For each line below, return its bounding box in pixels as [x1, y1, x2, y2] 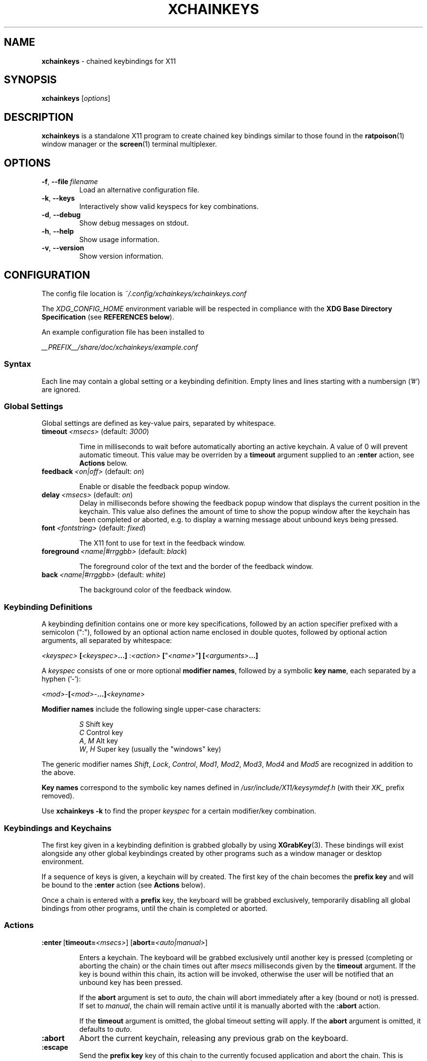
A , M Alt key [79, 737, 118, 745]
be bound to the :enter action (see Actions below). [41, 880, 205, 889]
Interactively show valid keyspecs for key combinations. [79, 202, 259, 211]
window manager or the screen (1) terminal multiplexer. [41, 140, 217, 149]
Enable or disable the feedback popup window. [79, 482, 230, 491]
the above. [41, 768, 76, 777]
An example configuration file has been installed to [41, 327, 205, 336]
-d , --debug [41, 210, 81, 219]
